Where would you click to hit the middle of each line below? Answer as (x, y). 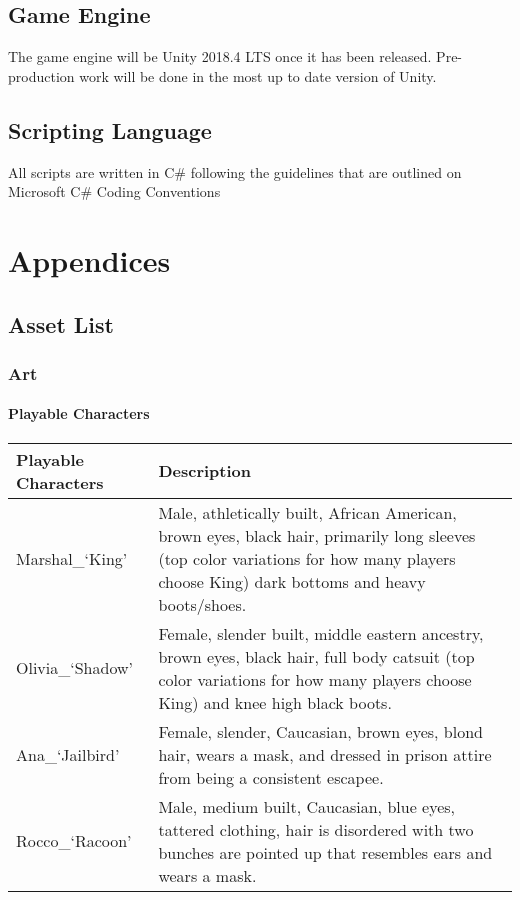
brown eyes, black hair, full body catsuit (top (316, 656)
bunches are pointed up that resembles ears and (325, 852)
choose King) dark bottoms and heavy (292, 581)
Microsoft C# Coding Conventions (114, 191)
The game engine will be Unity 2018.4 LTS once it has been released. (220, 56)
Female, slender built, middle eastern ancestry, (321, 633)
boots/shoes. (202, 604)
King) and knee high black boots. (275, 702)
